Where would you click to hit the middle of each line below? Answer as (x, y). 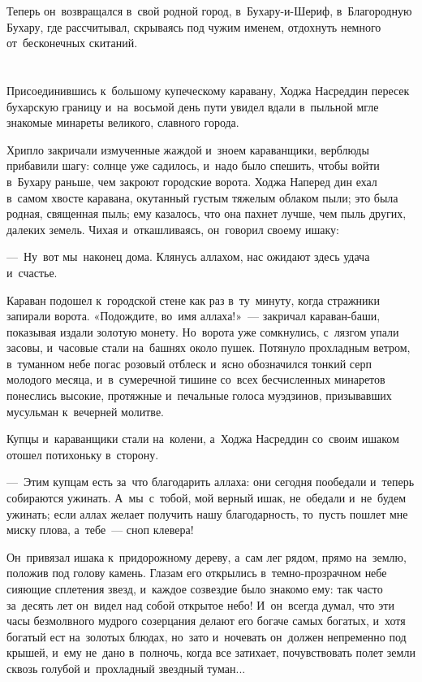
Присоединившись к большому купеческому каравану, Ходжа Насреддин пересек (208, 90)
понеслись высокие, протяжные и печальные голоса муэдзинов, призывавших (199, 395)
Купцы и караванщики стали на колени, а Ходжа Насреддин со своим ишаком (203, 439)
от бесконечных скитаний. (72, 43)
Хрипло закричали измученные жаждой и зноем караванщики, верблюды (188, 149)
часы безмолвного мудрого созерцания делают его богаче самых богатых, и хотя (206, 621)
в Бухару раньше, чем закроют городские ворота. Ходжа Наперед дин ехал (192, 181)
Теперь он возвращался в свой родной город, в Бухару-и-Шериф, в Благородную (209, 11)
